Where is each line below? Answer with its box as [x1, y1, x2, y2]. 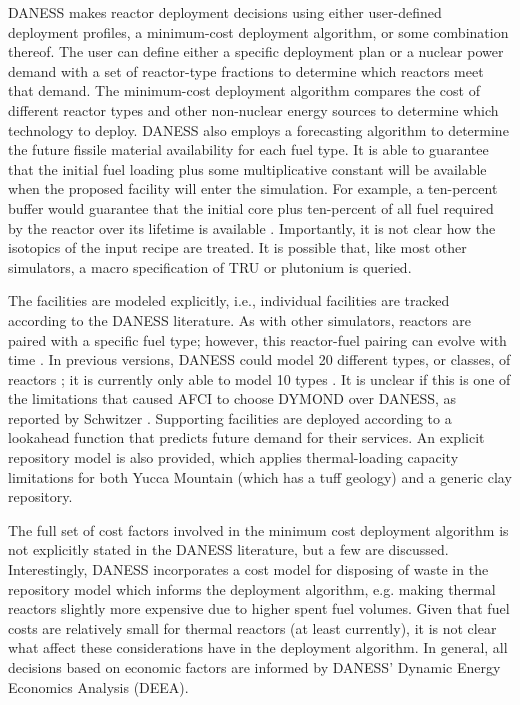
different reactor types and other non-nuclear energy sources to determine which [8, 99, 499, 120]
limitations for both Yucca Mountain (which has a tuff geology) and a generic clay [8, 466, 512, 487]
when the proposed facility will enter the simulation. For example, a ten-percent [8, 178, 498, 199]
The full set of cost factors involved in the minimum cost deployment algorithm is [8, 519, 509, 540]
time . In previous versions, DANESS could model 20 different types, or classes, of [8, 349, 511, 370]
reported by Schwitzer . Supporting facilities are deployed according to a [8, 407, 452, 428]
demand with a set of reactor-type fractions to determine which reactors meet [8, 60, 484, 81]
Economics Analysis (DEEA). [8, 676, 189, 697]
